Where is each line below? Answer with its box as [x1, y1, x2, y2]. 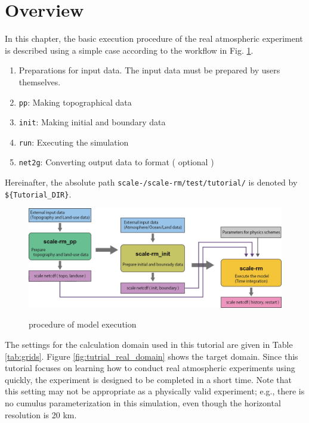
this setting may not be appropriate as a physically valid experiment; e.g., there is [5, 385, 305, 397]
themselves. [18, 75, 61, 88]
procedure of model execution [29, 318, 137, 331]
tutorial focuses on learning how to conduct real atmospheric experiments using [5, 362, 295, 374]
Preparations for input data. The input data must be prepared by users [18, 64, 280, 76]
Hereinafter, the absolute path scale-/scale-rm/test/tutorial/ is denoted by [5, 176, 298, 189]
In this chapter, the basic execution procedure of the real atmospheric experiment [5, 32, 303, 45]
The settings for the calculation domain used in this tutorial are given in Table [5, 338, 293, 351]
